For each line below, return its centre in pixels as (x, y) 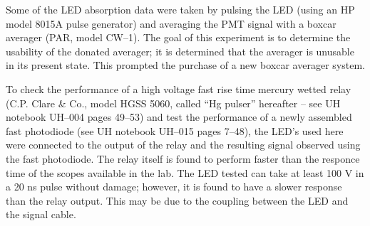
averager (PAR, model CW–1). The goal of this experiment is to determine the (178, 37)
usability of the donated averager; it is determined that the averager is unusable (180, 51)
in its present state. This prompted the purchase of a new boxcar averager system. (185, 65)
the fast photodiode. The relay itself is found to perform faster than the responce (183, 158)
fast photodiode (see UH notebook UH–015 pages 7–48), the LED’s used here (175, 130)
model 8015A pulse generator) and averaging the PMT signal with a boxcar (171, 23)
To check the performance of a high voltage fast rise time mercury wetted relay (179, 88)
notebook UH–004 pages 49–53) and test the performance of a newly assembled (179, 117)
